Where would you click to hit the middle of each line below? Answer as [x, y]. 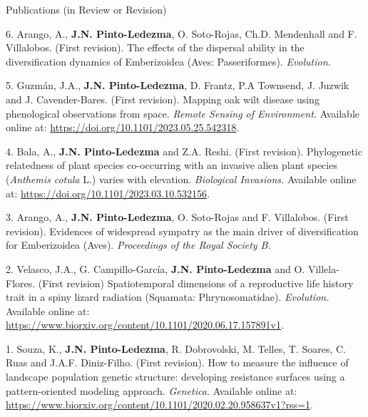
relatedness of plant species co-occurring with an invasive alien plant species [172, 165]
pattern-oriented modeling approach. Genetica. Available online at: [152, 390]
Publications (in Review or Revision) [86, 9]
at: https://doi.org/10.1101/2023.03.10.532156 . [108, 193]
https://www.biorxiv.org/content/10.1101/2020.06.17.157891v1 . [145, 325]
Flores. [21, 283]
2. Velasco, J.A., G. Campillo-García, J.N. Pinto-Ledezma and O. [155, 268]
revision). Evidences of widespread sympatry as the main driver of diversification [182, 231]
